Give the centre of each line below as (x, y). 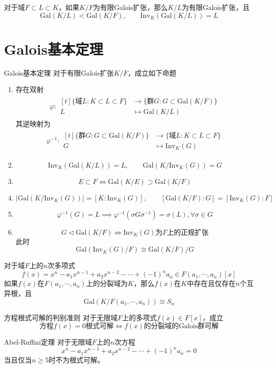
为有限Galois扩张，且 (216, 7)
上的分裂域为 (107, 283)
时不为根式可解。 (77, 360)
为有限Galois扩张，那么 (130, 7)
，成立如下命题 (152, 72)
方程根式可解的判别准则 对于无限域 (61, 317)
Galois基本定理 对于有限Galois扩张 (59, 72)
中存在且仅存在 (211, 283)
